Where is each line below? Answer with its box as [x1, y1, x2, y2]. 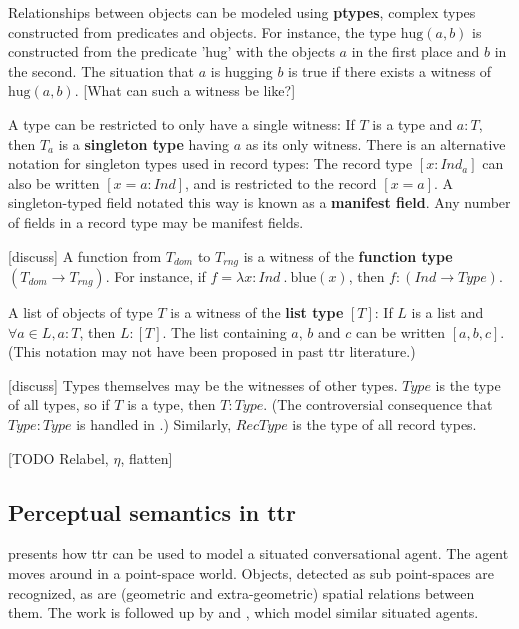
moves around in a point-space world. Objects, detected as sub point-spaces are [8, 562, 494, 583]
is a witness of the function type [243, 245, 453, 266]
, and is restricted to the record [185, 172, 377, 193]
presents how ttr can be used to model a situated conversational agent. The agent [8, 543, 509, 564]
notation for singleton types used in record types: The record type [8, 153, 413, 174]
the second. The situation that [8, 60, 195, 81]
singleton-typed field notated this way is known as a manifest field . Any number [8, 192, 511, 213]
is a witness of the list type [170, 301, 344, 322]
